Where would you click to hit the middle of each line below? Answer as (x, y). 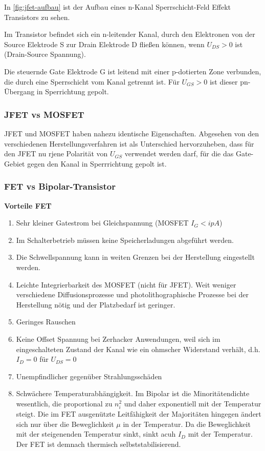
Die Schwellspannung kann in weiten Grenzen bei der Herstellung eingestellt (135, 257)
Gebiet (15, 163)
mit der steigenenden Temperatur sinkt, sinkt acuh (96, 434)
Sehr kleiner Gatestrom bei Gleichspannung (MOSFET (102, 223)
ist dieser (224, 81)
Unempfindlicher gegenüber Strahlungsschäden (89, 376)
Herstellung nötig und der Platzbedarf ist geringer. (96, 304)
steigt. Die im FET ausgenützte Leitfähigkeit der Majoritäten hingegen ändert (139, 414)
